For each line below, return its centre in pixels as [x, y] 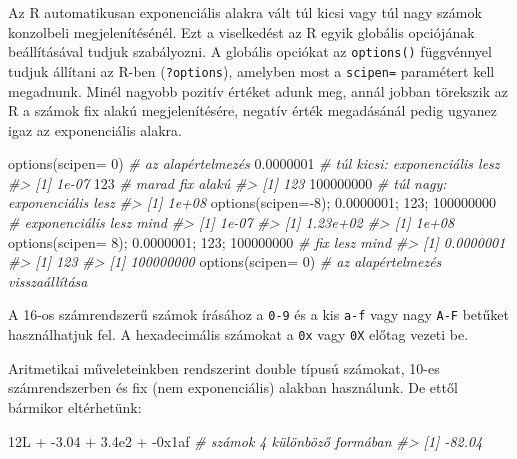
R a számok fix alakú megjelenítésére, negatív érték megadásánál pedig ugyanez [252, 110]
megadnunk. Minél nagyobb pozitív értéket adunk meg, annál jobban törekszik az [258, 90]
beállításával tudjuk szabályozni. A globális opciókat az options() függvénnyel [250, 51]
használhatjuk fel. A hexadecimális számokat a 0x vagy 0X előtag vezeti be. [238, 334]
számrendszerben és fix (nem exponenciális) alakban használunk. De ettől [233, 387]
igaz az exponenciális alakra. [95, 129]
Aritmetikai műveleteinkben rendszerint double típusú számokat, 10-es [224, 367]
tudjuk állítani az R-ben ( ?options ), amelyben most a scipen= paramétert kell [251, 70]
